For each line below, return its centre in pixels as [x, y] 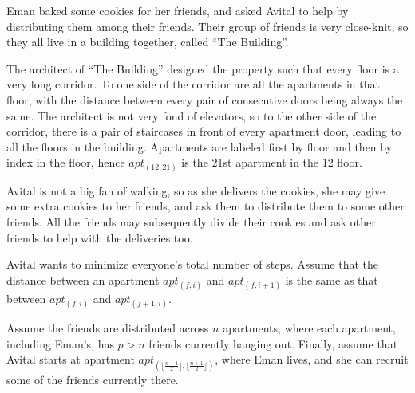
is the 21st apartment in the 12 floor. [272, 162]
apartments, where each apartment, [309, 328]
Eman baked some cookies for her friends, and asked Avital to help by [178, 10]
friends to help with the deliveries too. [100, 237]
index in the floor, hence [66, 162]
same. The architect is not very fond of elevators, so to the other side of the [192, 115]
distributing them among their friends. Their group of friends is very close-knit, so [207, 26]
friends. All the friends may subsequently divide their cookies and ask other [191, 222]
